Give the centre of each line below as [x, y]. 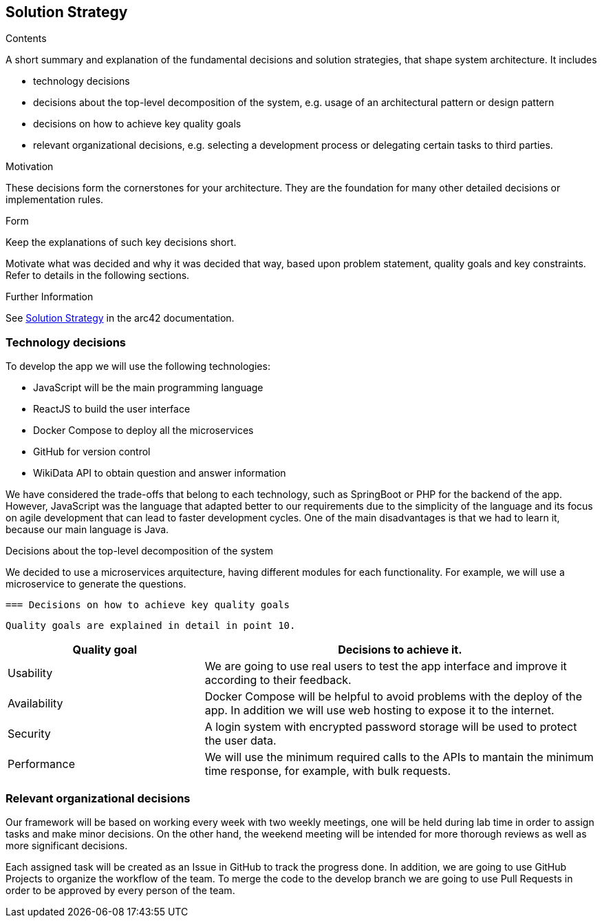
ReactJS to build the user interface [112, 409]
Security [29, 734]
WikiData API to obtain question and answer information [160, 473]
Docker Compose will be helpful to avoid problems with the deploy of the [394, 697]
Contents [26, 39]
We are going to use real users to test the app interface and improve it [386, 666]
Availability [35, 704]
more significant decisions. [67, 845]
